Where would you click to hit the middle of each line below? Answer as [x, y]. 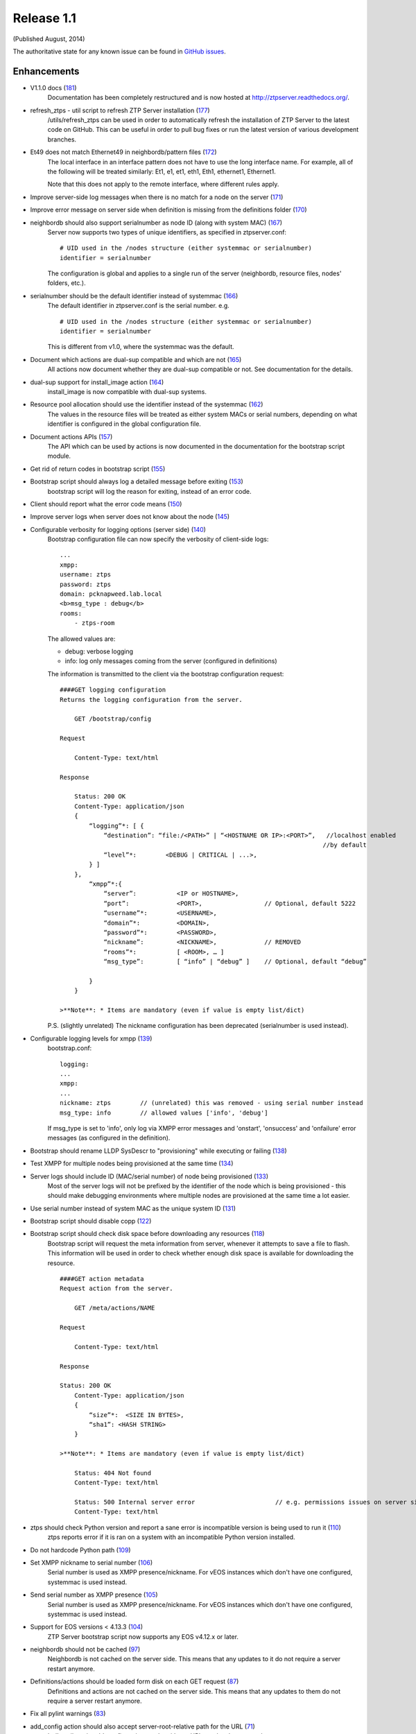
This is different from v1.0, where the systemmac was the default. [141, 347]
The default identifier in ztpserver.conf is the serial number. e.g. [139, 306]
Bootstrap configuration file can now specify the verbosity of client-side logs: [158, 539]
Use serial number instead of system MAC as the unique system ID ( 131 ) [133, 1208]
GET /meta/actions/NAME [114, 1308]
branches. [62, 139]
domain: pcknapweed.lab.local [111, 594]
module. [59, 456]
